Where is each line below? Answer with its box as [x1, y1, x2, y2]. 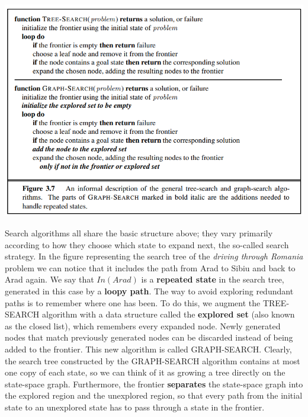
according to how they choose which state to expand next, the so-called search [5, 238, 289, 251]
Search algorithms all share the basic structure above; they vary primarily [5, 227, 273, 239]
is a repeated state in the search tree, [141, 273, 284, 286]
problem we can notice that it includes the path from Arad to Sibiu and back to [5, 261, 296, 274]
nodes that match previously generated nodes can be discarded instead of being [5, 331, 293, 344]
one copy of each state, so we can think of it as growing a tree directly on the [5, 366, 285, 378]
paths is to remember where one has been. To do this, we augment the [5, 296, 261, 309]
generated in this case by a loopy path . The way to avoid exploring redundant [5, 285, 294, 297]
